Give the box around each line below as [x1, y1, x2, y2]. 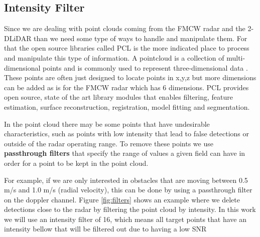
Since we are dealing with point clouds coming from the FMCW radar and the [4, 23, 245, 34]
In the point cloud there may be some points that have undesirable [4, 118, 210, 129]
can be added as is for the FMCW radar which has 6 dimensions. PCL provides [4, 82, 249, 92]
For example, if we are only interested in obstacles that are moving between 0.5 [4, 174, 248, 185]
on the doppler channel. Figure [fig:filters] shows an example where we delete [4, 194, 240, 204]
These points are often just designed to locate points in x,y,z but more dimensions [4, 72, 256, 83]
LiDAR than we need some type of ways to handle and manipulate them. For [9, 33, 247, 43]
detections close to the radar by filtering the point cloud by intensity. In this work [4, 204, 256, 214]
